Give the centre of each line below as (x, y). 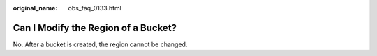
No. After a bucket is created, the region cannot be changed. (100, 44)
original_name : (35, 8)
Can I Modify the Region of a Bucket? (95, 28)
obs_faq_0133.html (95, 8)
